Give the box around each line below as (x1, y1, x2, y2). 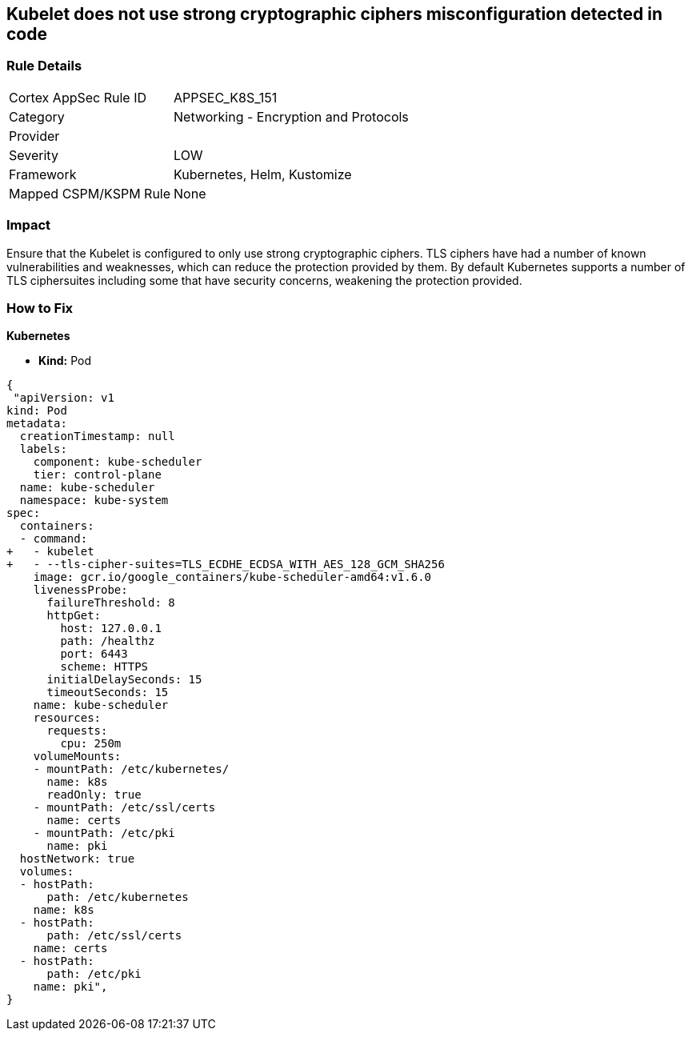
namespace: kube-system (19, 494, 169, 507)
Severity (9, 146, 58, 163)
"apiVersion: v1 (13, 391, 114, 405)
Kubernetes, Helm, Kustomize (174, 166, 352, 182)
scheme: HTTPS (60, 660, 149, 674)
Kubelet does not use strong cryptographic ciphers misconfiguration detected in (6, 4, 663, 24)
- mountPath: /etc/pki (33, 827, 175, 840)
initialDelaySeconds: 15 (46, 673, 202, 687)
